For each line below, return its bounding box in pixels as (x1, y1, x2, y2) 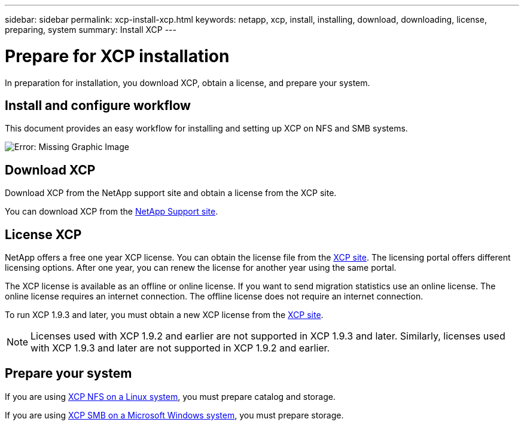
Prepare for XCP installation (5, 45, 230, 66)
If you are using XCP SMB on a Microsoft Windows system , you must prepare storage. (5, 409, 344, 420)
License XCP (5, 227, 82, 242)
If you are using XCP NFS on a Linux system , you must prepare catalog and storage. (5, 391, 336, 402)
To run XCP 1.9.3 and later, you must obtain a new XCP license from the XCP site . (5, 310, 324, 320)
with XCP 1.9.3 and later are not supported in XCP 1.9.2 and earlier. (31, 342, 330, 354)
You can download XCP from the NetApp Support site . (5, 206, 218, 217)
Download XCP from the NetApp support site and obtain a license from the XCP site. (5, 188, 337, 198)
